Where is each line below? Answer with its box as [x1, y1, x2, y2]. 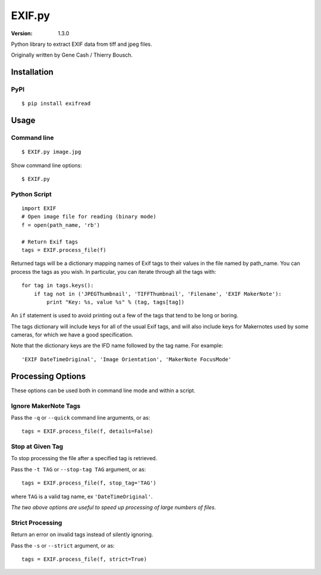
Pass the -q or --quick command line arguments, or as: [11, 414, 150, 421]
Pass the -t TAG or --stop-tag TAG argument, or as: [11, 465, 146, 473]
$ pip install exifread [21, 100, 91, 107]
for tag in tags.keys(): [21, 282, 94, 289]
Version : [11, 30, 33, 37]
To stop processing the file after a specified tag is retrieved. [11, 455, 158, 462]
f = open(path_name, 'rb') [21, 221, 100, 229]
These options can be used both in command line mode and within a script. [11, 387, 196, 394]
